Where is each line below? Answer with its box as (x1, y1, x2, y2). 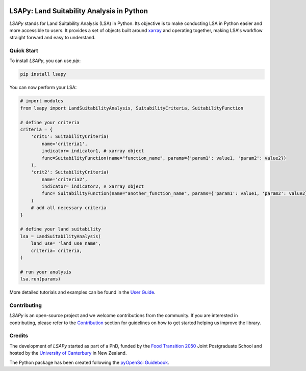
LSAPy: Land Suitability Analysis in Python (9, 7, 148, 15)
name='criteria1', (41, 140, 88, 147)
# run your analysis (20, 269, 71, 275)
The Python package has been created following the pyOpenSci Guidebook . (9, 359, 169, 365)
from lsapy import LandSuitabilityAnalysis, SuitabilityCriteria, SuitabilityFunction (20, 105, 244, 111)
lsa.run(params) (20, 276, 61, 282)
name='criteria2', (41, 176, 88, 182)
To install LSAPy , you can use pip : (9, 58, 81, 64)
